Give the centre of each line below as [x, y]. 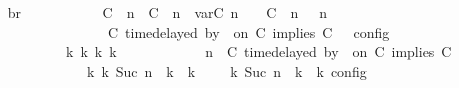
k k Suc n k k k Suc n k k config [226, 70]
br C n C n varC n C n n [167, 12]
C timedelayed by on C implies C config [248, 31]
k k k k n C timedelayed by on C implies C [258, 51]
